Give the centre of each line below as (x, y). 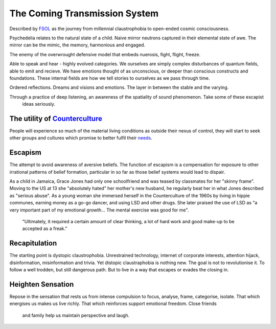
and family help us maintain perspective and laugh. (76, 315)
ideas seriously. (39, 104)
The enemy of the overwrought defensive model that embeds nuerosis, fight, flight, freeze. (105, 54)
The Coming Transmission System (84, 13)
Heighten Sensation (42, 284)
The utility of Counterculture (56, 118)
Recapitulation (33, 243)
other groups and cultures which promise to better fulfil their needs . (81, 138)
